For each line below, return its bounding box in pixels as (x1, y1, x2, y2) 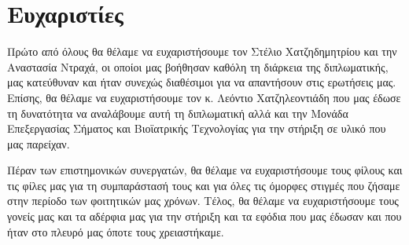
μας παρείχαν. (7, 135, 70, 152)
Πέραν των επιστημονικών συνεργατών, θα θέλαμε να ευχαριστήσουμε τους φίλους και (7, 162, 403, 178)
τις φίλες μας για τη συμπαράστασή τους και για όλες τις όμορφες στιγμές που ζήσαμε (7, 177, 400, 193)
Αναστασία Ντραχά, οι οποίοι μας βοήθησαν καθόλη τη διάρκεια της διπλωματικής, (7, 58, 389, 75)
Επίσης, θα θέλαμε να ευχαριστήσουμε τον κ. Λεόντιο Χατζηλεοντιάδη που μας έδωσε (7, 89, 401, 105)
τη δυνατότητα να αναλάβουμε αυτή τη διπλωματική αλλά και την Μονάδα (7, 104, 348, 121)
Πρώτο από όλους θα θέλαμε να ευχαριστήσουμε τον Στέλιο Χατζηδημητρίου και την (7, 43, 397, 60)
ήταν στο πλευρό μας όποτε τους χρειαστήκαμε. (7, 223, 224, 240)
